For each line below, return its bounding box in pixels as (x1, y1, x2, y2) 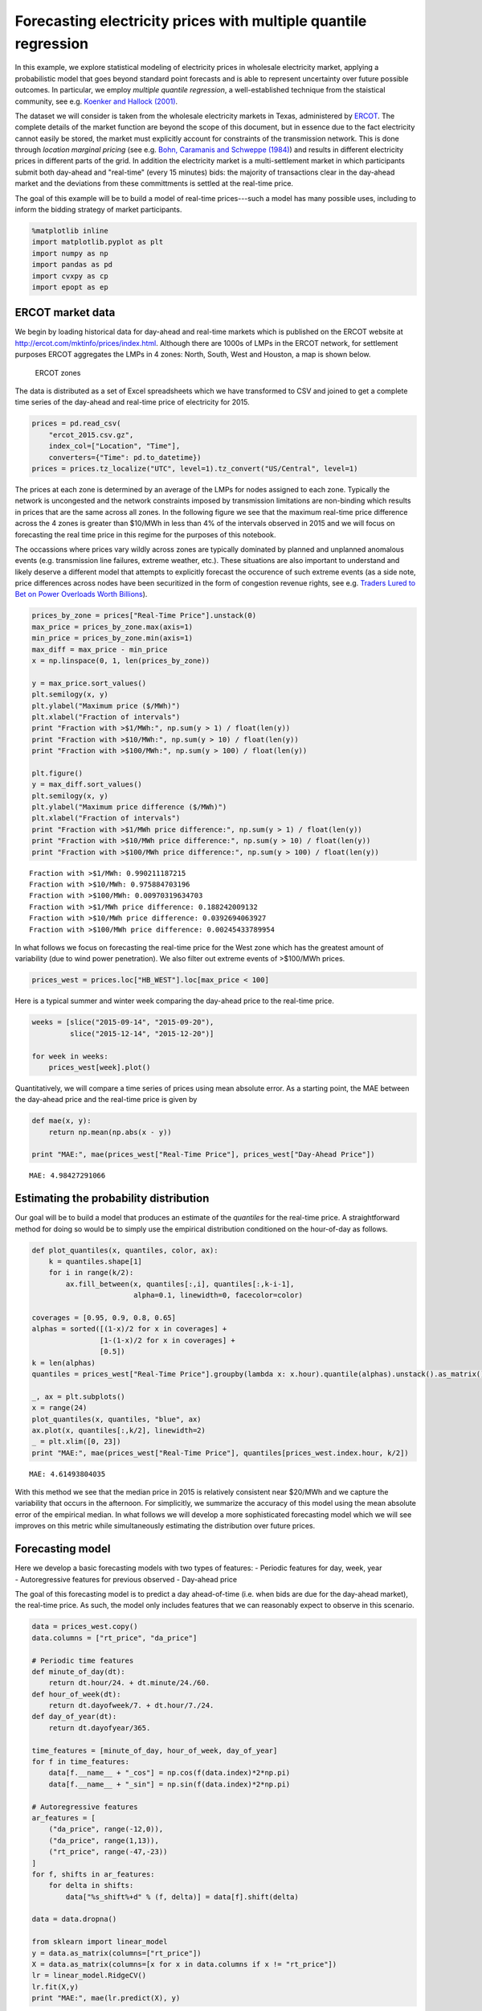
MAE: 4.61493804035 (29, 1469, 106, 1478)
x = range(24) (31, 1404, 88, 1413)
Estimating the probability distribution (14, 1191, 210, 1206)
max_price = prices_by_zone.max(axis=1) (31, 622, 193, 631)
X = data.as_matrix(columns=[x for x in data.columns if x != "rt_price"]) (31, 1960, 337, 1969)
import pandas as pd (31, 260, 112, 269)
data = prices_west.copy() (31, 1622, 138, 1631)
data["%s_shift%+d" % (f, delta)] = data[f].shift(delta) (65, 1892, 299, 1902)
